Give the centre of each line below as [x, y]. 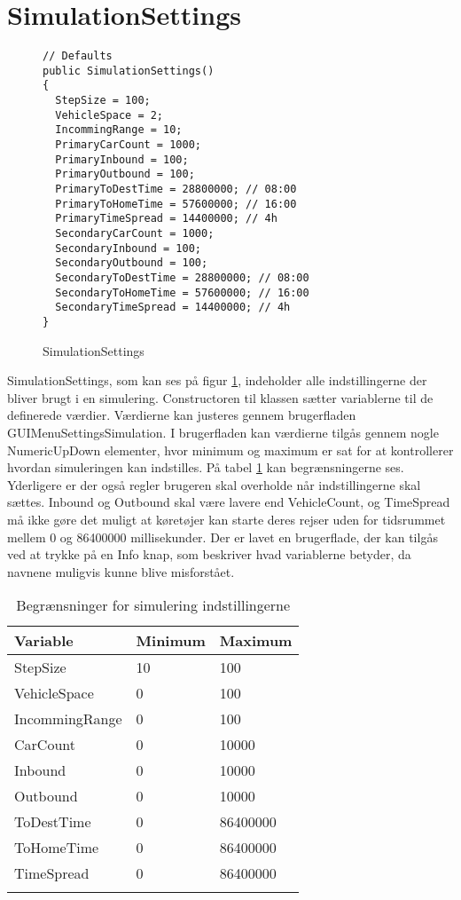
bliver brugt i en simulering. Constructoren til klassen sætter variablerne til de [220, 397]
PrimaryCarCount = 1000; [128, 145]
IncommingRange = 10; [119, 130]
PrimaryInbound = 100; [122, 159]
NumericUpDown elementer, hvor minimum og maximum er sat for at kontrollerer [230, 450]
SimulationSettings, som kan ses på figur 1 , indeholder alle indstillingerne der [217, 380]
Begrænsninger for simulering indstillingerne [153, 605]
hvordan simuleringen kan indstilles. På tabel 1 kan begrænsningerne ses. [206, 467]
